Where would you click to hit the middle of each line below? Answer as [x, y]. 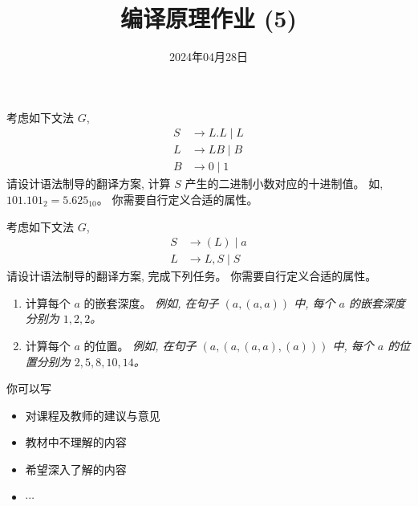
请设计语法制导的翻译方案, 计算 [89, 184]
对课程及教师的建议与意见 [93, 415]
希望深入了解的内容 [76, 469]
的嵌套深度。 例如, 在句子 [151, 302]
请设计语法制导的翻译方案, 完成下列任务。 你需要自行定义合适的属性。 [192, 276]
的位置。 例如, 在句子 [140, 346]
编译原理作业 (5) [209, 18]
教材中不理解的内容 [76, 442]
